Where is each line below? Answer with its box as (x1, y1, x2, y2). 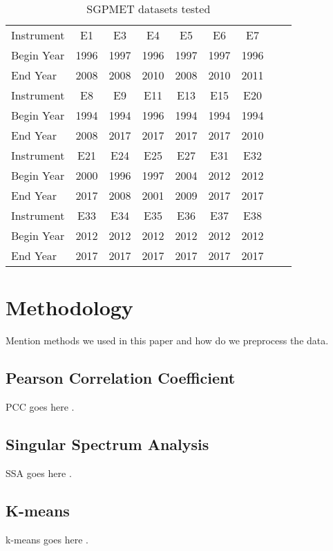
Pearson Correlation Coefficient (6, 367, 236, 389)
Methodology (6, 293, 133, 321)
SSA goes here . (6, 465, 72, 480)
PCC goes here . (6, 399, 75, 413)
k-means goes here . (6, 532, 88, 546)
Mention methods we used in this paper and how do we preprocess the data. (6, 333, 329, 348)
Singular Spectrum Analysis (6, 433, 209, 454)
